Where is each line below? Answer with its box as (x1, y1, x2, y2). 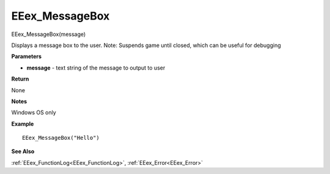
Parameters (11, 53, 42, 60)
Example (11, 120, 34, 128)
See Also (11, 148, 35, 155)
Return (11, 75, 29, 82)
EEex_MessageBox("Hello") (22, 134, 100, 142)
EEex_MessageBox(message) (11, 31, 86, 38)
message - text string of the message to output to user (26, 64, 166, 71)
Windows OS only (11, 109, 56, 116)
